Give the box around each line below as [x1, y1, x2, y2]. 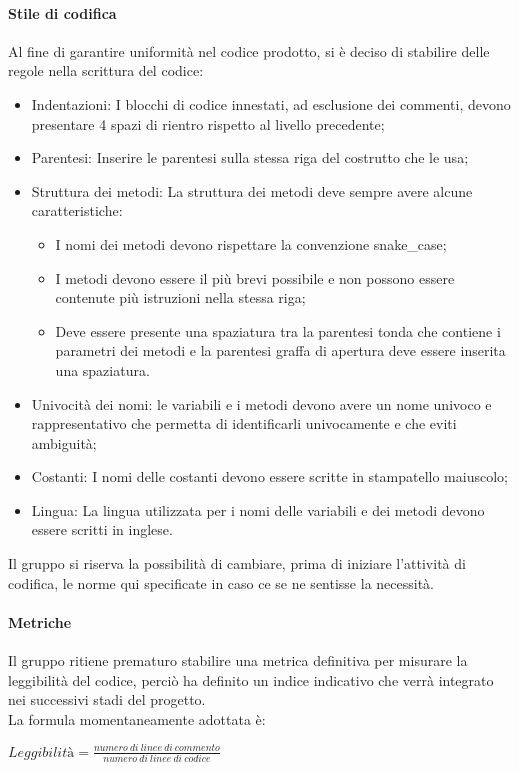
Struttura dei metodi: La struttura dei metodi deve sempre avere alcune [31, 180, 473, 201]
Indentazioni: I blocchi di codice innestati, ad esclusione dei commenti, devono [31, 93, 511, 114]
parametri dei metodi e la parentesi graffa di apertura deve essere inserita [55, 340, 506, 361]
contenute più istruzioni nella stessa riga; [55, 287, 306, 308]
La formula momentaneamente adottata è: [8, 708, 266, 729]
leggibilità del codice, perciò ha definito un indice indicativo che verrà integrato [8, 669, 494, 690]
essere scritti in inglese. [31, 519, 173, 540]
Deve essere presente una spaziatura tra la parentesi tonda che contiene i [55, 320, 501, 341]
